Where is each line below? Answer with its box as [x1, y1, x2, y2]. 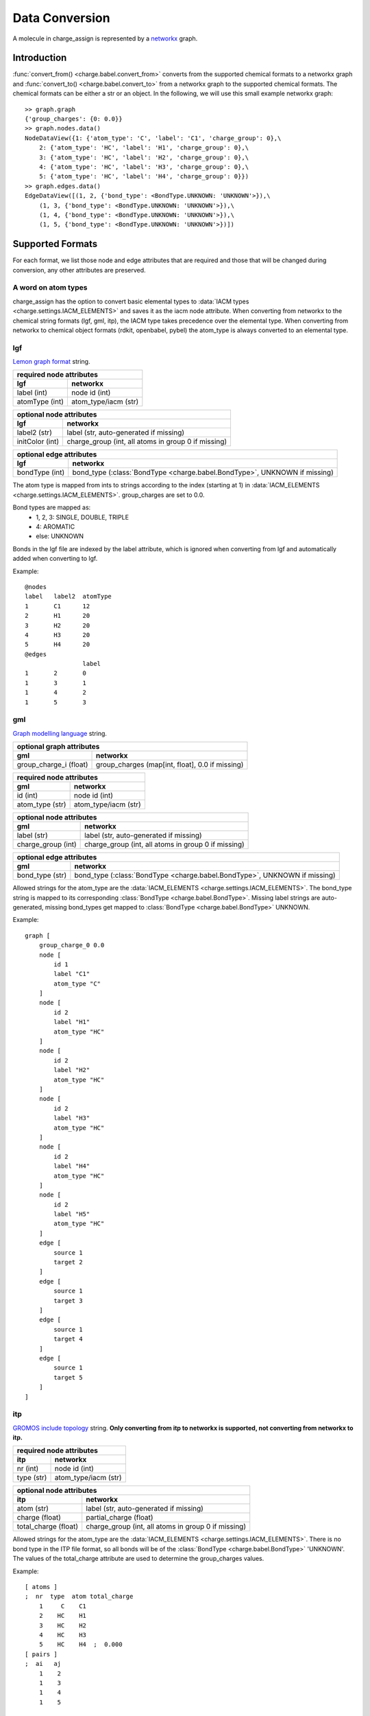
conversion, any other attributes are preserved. [12, 266, 147, 274]
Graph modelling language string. [12, 729, 108, 737]
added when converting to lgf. [12, 555, 98, 563]
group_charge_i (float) [16, 760, 88, 769]
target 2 [53, 1258, 83, 1266]
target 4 [53, 1335, 83, 1343]
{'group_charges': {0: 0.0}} [25, 115, 123, 123]
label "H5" [53, 1210, 90, 1218]
